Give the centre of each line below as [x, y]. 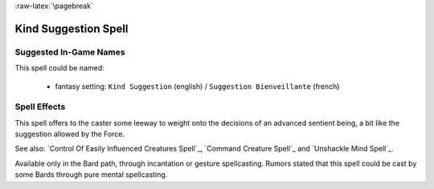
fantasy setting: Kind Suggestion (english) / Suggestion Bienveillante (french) [197, 86]
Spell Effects [40, 107]
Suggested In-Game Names [70, 52]
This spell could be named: [59, 68]
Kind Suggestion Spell [72, 28]
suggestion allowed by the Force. [70, 134]
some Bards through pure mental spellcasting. [91, 175]
